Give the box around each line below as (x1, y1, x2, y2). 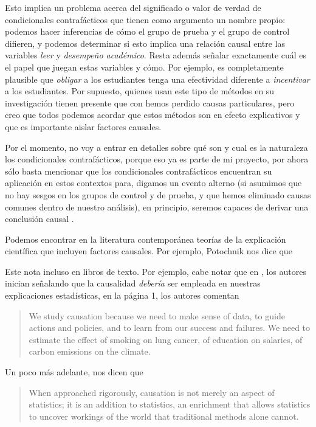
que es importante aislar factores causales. (5, 120, 162, 133)
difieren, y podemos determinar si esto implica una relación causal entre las (5, 36, 286, 49)
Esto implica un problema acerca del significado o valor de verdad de (5, 1, 261, 13)
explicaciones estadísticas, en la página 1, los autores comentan (5, 289, 239, 302)
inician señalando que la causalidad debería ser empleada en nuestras (5, 277, 261, 290)
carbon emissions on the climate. (29, 345, 151, 358)
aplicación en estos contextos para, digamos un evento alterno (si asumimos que (5, 176, 302, 189)
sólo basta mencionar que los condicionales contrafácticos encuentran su (5, 164, 272, 177)
